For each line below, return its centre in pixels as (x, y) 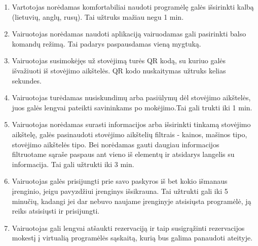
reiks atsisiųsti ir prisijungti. (56, 211)
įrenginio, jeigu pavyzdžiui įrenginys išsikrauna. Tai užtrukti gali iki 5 (120, 191)
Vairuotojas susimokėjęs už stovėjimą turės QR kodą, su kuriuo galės (119, 60)
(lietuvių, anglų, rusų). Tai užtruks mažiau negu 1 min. (98, 16)
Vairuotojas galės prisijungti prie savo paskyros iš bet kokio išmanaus (120, 181)
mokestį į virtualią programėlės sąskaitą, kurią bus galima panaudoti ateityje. (132, 238)
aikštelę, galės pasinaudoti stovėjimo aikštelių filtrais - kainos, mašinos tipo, (130, 134)
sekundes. (27, 80)
